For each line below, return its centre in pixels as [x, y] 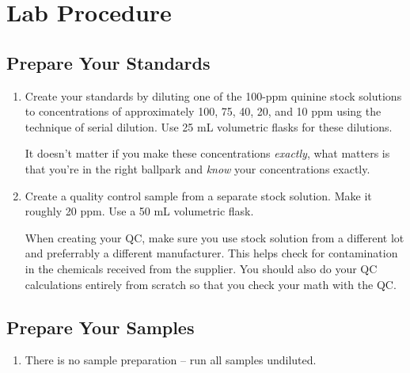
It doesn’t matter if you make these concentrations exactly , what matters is [207, 153]
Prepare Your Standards [108, 62]
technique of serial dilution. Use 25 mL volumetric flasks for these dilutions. [209, 126]
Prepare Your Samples [101, 327]
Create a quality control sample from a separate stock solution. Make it [198, 195]
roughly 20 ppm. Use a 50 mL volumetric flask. [139, 211]
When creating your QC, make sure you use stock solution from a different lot [214, 237]
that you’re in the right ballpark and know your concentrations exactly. [197, 168]
